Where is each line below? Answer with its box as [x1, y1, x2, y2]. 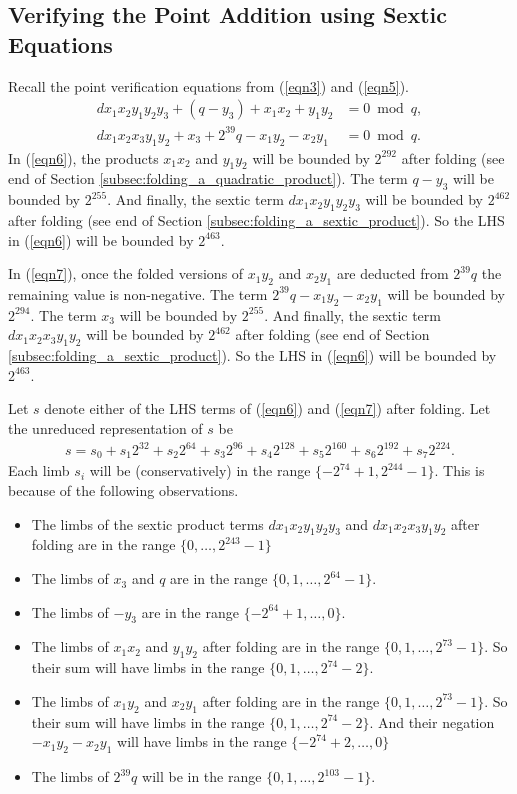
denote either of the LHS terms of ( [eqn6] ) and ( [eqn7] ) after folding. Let [44, 398, 491, 419]
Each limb [8, 460, 70, 481]
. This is [434, 460, 485, 481]
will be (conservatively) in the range [89, 460, 311, 481]
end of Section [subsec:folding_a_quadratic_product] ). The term [8, 168, 408, 189]
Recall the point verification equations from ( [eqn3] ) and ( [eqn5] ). [8, 75, 409, 96]
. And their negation [369, 711, 495, 732]
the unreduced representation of [8, 417, 203, 438]
